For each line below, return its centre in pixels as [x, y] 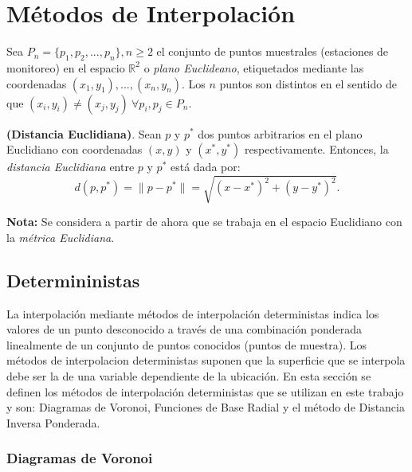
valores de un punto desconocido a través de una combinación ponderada [184, 329]
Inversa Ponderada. [53, 422]
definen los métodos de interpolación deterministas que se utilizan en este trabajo [205, 391]
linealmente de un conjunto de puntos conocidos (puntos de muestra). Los [187, 344]
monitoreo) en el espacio [66, 67]
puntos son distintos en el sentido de [308, 83]
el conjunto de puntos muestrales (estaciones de [273, 51]
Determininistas [73, 280]
